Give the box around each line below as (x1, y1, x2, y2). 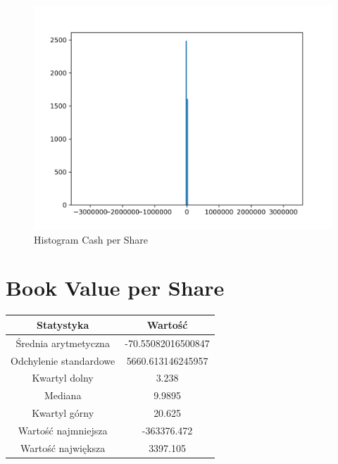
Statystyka (36, 317, 89, 332)
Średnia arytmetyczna (15, 335, 110, 350)
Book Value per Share (6, 273, 225, 302)
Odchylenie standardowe (11, 353, 115, 368)
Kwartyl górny (32, 406, 94, 420)
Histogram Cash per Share (34, 232, 149, 246)
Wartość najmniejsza (18, 422, 108, 437)
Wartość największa (20, 440, 106, 455)
